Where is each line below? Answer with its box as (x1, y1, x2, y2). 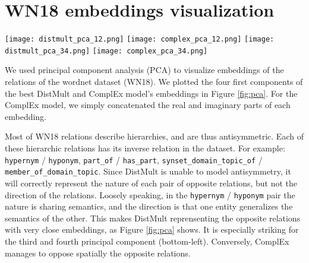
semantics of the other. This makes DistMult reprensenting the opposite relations (5, 211, 301, 224)
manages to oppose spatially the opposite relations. (5, 246, 191, 259)
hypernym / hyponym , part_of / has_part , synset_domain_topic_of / (5, 153, 263, 166)
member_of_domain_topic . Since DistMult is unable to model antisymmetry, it (5, 165, 291, 178)
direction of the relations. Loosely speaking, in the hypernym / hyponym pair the (5, 188, 295, 201)
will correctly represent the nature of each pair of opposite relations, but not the (5, 176, 298, 189)
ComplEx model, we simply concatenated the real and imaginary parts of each (5, 99, 291, 111)
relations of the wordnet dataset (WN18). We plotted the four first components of (5, 75, 303, 88)
